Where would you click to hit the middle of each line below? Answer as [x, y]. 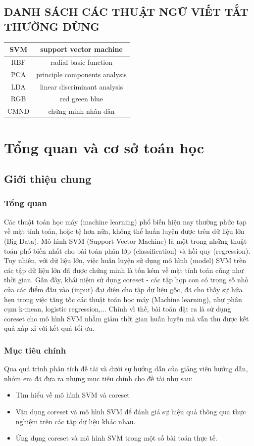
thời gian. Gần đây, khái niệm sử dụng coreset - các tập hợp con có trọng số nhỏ [126, 280]
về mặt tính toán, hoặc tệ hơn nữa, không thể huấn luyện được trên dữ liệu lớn [124, 231]
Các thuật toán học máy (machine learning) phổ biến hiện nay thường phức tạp [125, 221]
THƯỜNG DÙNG [52, 26]
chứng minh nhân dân [81, 111]
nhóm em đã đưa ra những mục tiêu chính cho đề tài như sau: [98, 378]
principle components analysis [81, 74]
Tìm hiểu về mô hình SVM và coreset [73, 395]
